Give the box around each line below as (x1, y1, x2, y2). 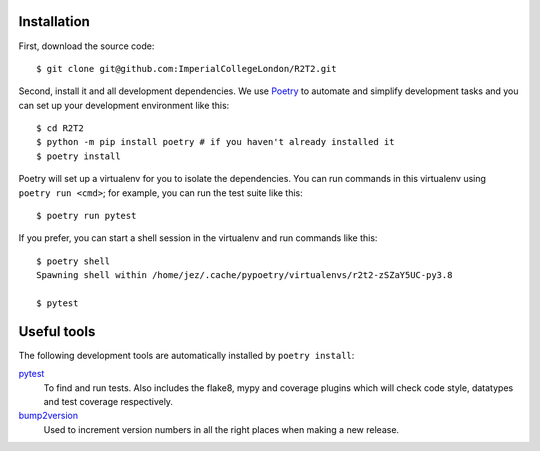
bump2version (18, 410, 79, 422)
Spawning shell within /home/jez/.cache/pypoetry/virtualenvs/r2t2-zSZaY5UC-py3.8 (36, 270, 453, 281)
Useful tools (18, 323, 96, 340)
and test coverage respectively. (43, 396, 174, 408)
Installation (18, 13, 90, 30)
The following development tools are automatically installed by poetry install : (18, 349, 355, 361)
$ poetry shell (36, 255, 111, 267)
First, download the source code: (18, 40, 155, 52)
